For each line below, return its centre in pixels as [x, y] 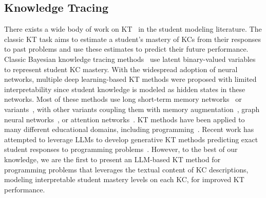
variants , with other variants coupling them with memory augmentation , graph [132, 109]
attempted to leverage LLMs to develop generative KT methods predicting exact [131, 139]
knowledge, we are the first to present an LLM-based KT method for [112, 159]
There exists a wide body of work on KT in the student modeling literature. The [133, 29]
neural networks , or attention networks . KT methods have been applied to [125, 119]
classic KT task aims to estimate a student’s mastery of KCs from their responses [132, 39]
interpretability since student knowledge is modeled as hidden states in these [125, 89]
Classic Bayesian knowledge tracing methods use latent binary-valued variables [130, 59]
